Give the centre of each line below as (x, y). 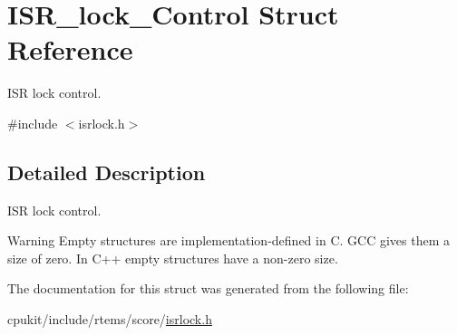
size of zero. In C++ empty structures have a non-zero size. (173, 258)
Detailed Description (107, 172)
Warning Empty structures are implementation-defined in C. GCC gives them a (228, 240)
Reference (70, 49)
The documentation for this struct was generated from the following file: (208, 288)
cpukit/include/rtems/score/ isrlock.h (110, 319)
